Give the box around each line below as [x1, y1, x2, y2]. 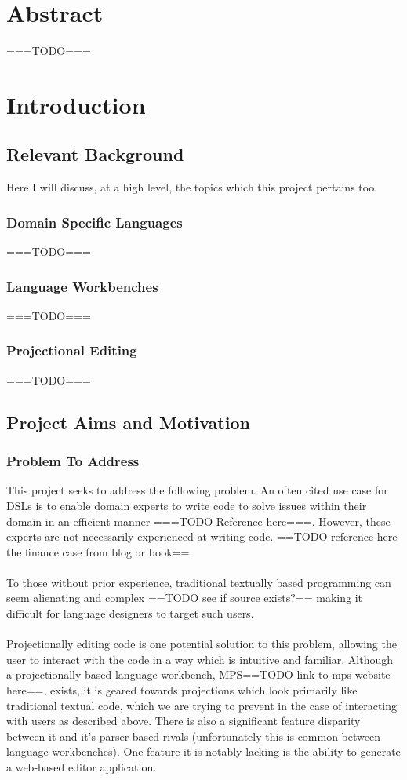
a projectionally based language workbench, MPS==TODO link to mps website [6, 666, 391, 683]
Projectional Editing [6, 341, 137, 360]
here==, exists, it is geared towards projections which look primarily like [6, 682, 358, 698]
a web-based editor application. [6, 759, 157, 775]
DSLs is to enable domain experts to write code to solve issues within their [6, 497, 367, 513]
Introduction [6, 88, 146, 120]
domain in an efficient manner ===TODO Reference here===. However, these [6, 512, 391, 529]
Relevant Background [6, 142, 184, 166]
